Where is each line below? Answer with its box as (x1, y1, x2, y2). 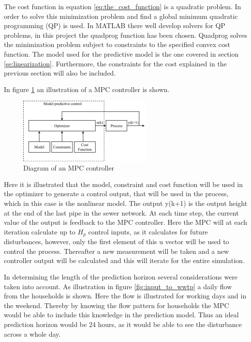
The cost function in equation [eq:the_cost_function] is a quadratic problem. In (4, 1, 241, 11)
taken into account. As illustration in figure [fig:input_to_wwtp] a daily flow (4, 281, 232, 291)
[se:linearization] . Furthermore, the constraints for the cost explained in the (4, 58, 227, 68)
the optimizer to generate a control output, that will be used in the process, (4, 188, 229, 199)
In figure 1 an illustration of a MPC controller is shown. (4, 84, 170, 94)
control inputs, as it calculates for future (88, 226, 208, 236)
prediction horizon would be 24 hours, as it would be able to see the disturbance (4, 319, 242, 329)
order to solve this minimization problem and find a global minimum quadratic (4, 11, 238, 21)
